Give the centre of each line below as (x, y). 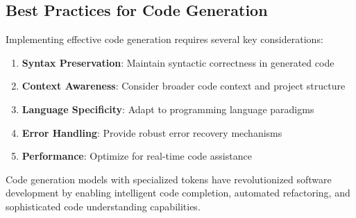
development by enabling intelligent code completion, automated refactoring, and (178, 193)
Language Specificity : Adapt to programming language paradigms (168, 109)
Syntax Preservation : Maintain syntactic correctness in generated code (178, 62)
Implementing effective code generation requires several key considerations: (164, 39)
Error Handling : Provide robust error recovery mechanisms (152, 132)
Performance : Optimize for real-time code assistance (137, 156)
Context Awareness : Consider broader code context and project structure (184, 86)
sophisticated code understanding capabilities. (103, 206)
